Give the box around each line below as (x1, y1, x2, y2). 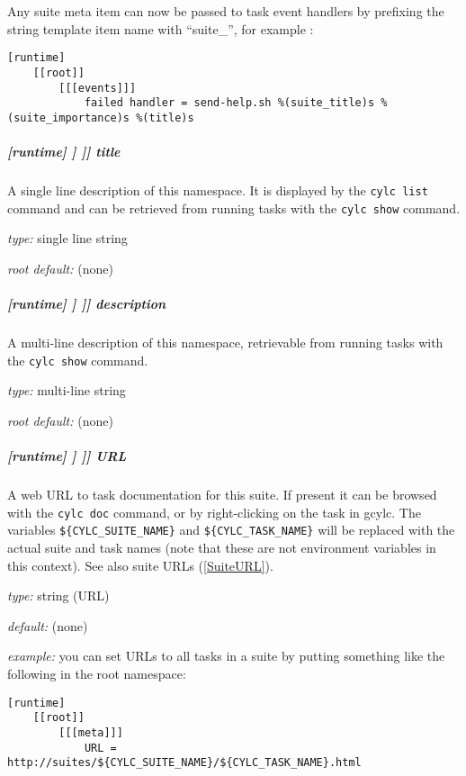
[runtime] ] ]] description (7, 294, 166, 313)
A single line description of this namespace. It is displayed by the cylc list (7, 181, 428, 200)
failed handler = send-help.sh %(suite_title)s (84, 96, 375, 110)
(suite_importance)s (7, 111, 130, 124)
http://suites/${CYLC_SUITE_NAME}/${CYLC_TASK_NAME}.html (7, 756, 362, 770)
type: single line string (7, 229, 128, 248)
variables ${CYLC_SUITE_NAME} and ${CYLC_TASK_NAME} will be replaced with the (7, 520, 455, 539)
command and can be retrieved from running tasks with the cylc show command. (7, 198, 461, 217)
